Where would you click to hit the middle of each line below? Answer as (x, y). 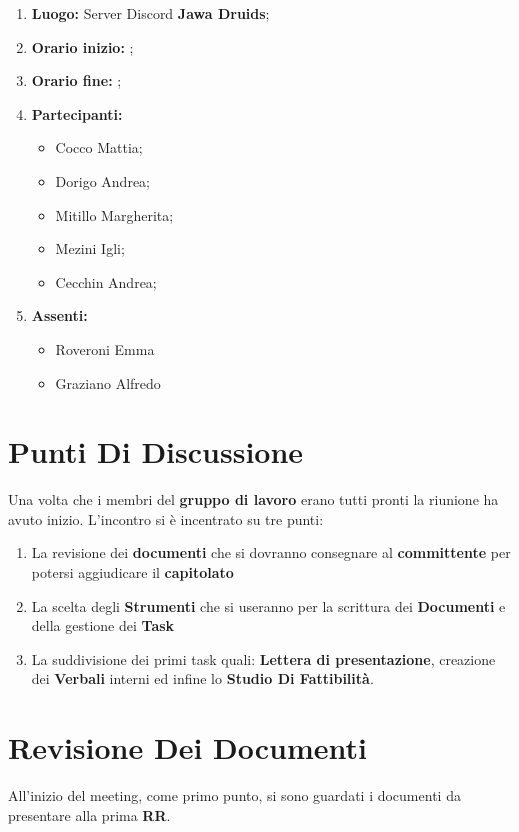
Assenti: (59, 315)
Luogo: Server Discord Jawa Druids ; (150, 13)
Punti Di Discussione (156, 451)
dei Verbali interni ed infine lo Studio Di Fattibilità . (202, 678)
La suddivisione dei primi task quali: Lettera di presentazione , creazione (263, 658)
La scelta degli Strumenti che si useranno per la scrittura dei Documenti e (268, 605)
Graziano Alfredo (108, 382)
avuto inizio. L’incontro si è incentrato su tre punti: (166, 518)
